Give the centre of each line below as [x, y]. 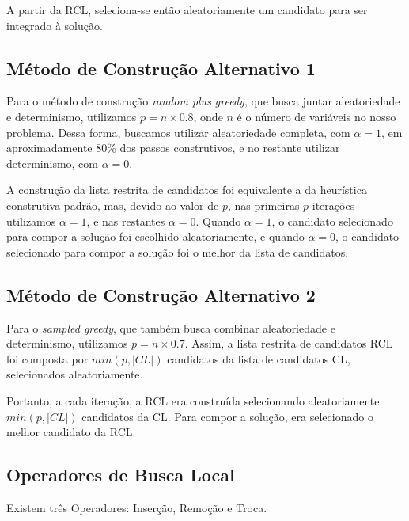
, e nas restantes [126, 221]
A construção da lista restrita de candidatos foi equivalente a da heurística [187, 190]
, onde [208, 116]
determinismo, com [52, 163]
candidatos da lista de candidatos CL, [259, 358]
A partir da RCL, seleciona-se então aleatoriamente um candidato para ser [187, 10]
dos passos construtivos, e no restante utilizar [230, 148]
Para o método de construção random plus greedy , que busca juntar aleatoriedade [203, 101]
